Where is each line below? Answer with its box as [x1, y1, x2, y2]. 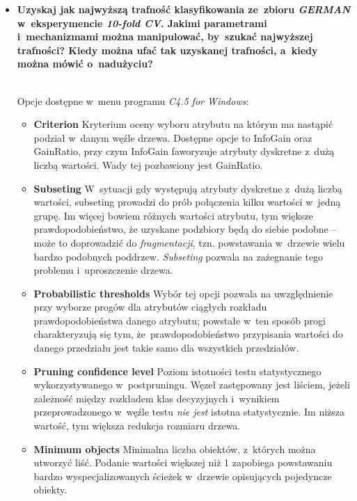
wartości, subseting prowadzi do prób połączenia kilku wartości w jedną [33, 195, 341, 209]
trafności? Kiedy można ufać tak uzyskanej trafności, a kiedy [17, 42, 318, 57]
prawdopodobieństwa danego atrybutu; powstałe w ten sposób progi [33, 313, 326, 327]
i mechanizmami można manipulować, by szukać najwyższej [17, 29, 313, 44]
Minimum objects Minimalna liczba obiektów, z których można [33, 441, 316, 456]
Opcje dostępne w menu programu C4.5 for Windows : [17, 93, 249, 108]
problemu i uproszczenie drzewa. [33, 263, 173, 277]
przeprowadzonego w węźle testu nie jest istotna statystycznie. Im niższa [33, 404, 345, 419]
